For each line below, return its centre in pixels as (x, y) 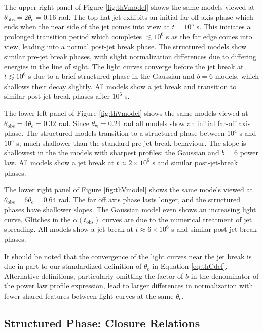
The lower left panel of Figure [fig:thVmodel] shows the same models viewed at (126, 113)
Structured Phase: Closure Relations (102, 323)
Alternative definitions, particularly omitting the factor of (94, 276)
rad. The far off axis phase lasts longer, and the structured (149, 199)
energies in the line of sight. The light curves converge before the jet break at (124, 66)
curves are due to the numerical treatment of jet (177, 219)
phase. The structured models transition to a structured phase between (115, 133)
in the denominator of (225, 276)
